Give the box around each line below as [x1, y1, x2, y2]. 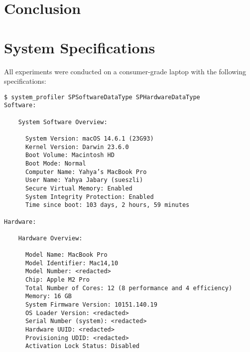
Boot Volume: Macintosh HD [25, 152, 115, 159]
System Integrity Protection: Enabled [25, 193, 154, 200]
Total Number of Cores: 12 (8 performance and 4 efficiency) [25, 284, 233, 292]
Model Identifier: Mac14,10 [25, 259, 119, 267]
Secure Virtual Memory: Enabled [25, 184, 132, 192]
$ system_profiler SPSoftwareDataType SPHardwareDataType [4, 93, 200, 101]
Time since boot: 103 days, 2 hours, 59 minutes [25, 201, 190, 209]
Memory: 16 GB [25, 293, 72, 300]
